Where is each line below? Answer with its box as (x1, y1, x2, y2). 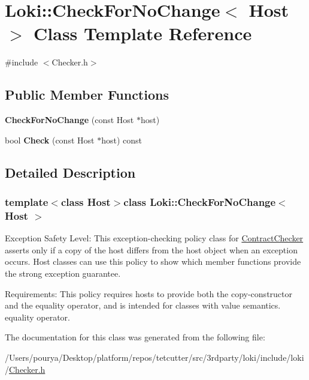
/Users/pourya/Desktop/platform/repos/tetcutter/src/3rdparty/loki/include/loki (5, 351, 304, 363)
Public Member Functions (5, 85, 169, 104)
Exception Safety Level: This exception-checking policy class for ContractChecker (5, 232, 304, 244)
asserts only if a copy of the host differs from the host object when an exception (5, 243, 298, 256)
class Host (60, 195, 111, 209)
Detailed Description (5, 163, 136, 181)
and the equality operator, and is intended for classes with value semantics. (5, 299, 281, 312)
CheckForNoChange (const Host (5, 113, 134, 126)
